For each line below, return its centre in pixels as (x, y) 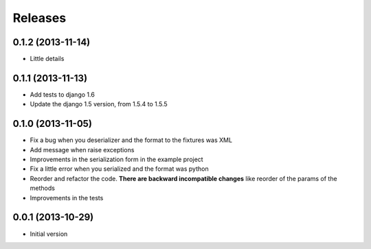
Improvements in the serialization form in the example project (116, 159)
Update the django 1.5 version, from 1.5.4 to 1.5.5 (99, 104)
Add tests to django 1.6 (63, 94)
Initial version (49, 234)
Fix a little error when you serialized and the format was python (119, 169)
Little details (47, 59)
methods (42, 188)
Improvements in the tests (67, 198)
